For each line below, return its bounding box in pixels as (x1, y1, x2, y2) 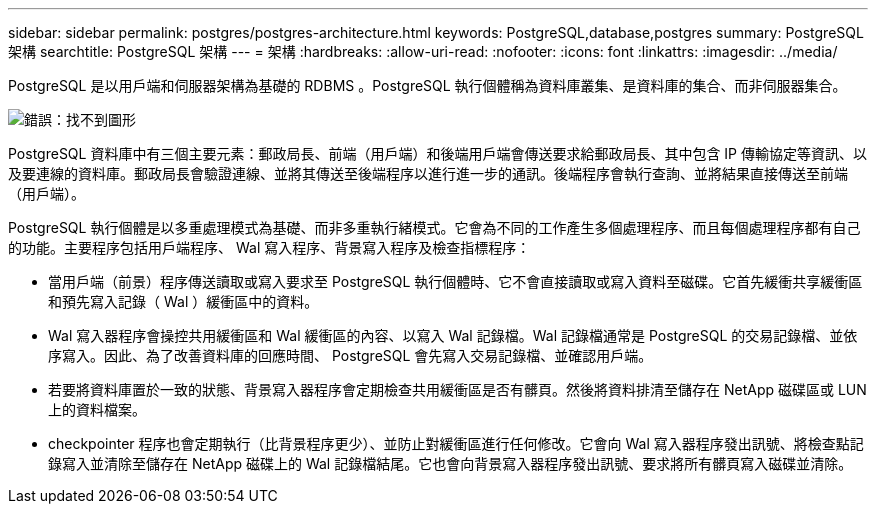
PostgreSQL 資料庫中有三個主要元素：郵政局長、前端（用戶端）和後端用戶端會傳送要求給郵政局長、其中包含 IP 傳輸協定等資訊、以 (8, 145, 867, 162)
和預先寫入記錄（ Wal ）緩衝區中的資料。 (48, 293, 319, 310)
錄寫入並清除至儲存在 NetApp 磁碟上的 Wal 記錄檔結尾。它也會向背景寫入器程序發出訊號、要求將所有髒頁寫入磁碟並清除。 (48, 455, 853, 472)
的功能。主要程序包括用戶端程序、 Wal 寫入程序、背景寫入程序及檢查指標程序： (8, 239, 531, 256)
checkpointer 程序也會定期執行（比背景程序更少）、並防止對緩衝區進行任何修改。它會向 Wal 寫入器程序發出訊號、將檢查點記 (48, 435, 864, 452)
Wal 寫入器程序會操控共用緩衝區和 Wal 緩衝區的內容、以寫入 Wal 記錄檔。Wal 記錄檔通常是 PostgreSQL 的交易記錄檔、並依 (48, 327, 858, 344)
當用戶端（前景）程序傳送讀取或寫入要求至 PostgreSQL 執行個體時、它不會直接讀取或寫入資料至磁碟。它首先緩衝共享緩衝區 (48, 273, 863, 290)
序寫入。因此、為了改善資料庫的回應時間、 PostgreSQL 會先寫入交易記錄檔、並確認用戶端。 (48, 347, 653, 364)
